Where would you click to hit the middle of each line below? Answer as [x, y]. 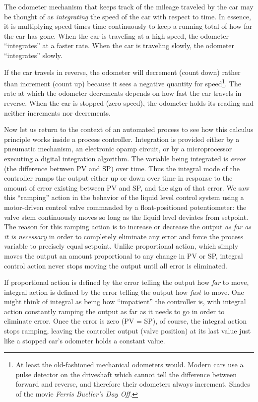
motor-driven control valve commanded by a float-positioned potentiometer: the [125, 207]
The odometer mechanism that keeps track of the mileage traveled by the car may [129, 6]
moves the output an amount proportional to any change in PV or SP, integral [124, 255]
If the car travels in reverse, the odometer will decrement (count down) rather [122, 72]
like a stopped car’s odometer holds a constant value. [85, 340]
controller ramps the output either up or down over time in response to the [118, 178]
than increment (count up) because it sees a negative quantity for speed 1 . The [123, 83]
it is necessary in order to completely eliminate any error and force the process [124, 236]
